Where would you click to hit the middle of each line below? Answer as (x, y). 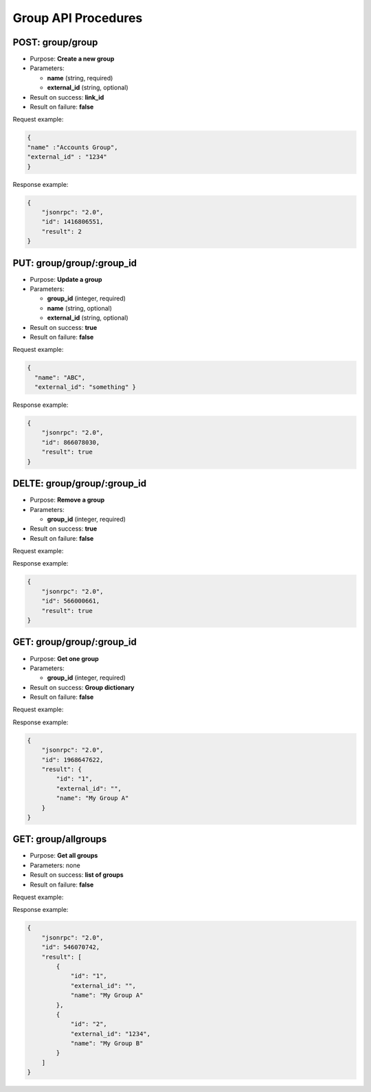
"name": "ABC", (60, 377)
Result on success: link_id (67, 97)
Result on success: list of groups (77, 875)
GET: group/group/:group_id (75, 642)
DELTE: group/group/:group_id (80, 483)
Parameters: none (55, 865)
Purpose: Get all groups (64, 856)
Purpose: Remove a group (67, 500)
